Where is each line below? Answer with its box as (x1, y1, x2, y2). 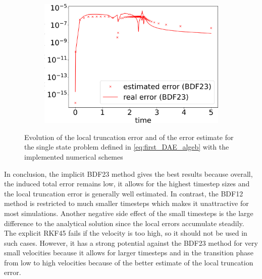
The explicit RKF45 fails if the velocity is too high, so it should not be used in (4, 228, 247, 238)
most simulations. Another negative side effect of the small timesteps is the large (4, 207, 253, 218)
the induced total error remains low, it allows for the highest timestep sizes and (4, 178, 250, 189)
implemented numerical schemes (24, 151, 123, 162)
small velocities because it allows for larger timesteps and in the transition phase (4, 247, 253, 258)
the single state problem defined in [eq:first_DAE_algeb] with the (24, 142, 229, 152)
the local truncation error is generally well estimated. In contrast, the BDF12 (4, 188, 243, 198)
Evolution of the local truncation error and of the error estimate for (24, 131, 234, 142)
